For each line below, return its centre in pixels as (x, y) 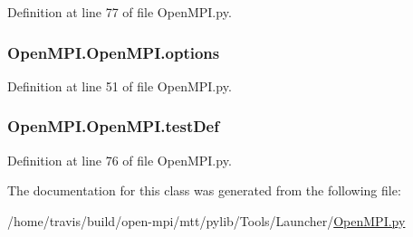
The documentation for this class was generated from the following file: (204, 190)
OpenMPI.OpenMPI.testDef (113, 126)
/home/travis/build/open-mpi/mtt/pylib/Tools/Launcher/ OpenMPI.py (206, 220)
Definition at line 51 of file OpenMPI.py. (120, 85)
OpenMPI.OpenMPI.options (114, 52)
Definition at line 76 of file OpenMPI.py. (120, 160)
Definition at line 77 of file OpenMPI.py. (120, 12)
